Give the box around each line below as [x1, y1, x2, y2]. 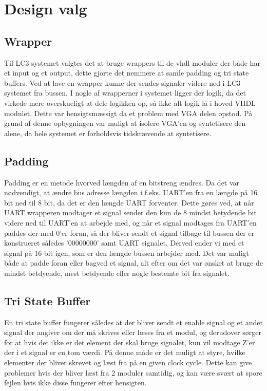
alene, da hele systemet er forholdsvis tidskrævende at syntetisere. [4, 127, 212, 138]
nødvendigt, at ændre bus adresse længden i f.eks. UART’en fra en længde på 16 [4, 187, 258, 198]
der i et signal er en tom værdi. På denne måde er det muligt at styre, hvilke [4, 347, 245, 358]
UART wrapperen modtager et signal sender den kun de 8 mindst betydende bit [4, 207, 257, 218]
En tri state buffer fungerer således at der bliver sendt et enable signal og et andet [4, 316, 263, 327]
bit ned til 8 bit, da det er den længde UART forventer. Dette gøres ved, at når [4, 197, 254, 208]
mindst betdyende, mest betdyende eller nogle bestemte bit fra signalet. [4, 267, 230, 278]
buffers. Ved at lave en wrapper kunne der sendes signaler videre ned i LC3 [4, 77, 240, 88]
